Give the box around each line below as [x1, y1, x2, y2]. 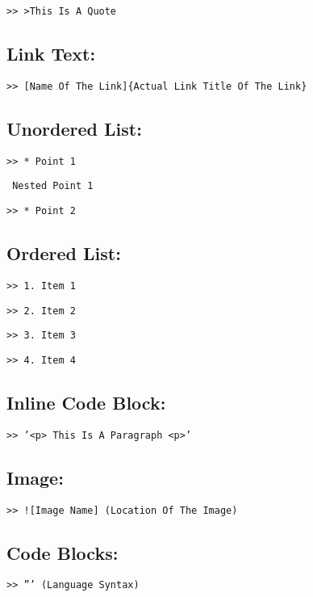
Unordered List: [6, 116, 142, 141]
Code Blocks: [6, 540, 119, 565]
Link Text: [6, 41, 96, 66]
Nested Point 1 [12, 180, 94, 192]
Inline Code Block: [6, 389, 166, 414]
